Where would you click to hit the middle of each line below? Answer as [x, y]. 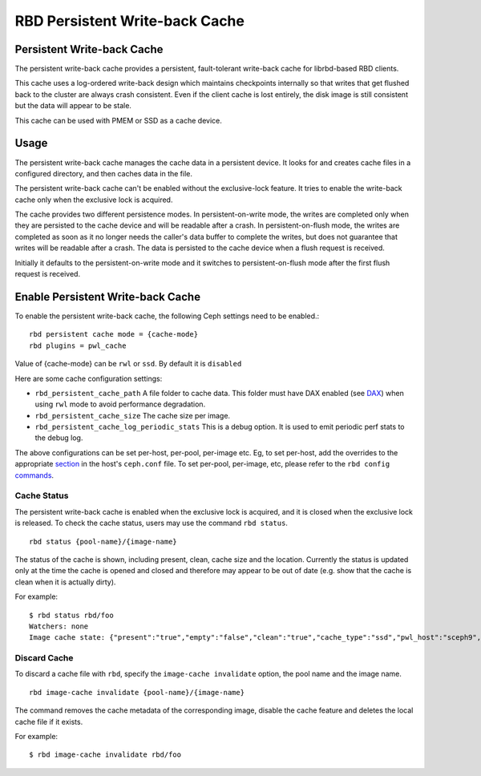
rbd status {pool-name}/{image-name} [103, 542]
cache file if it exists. [49, 721]
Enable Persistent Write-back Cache [107, 297]
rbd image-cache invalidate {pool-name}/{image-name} [137, 692]
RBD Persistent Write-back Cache [129, 21]
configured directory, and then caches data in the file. [103, 173]
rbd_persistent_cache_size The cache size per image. [133, 415]
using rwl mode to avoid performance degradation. [120, 404]
